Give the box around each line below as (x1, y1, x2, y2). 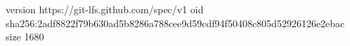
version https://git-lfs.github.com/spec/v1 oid (6, 2, 204, 16)
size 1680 (6, 29, 44, 44)
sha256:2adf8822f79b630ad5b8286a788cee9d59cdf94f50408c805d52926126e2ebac (6, 15, 345, 30)
